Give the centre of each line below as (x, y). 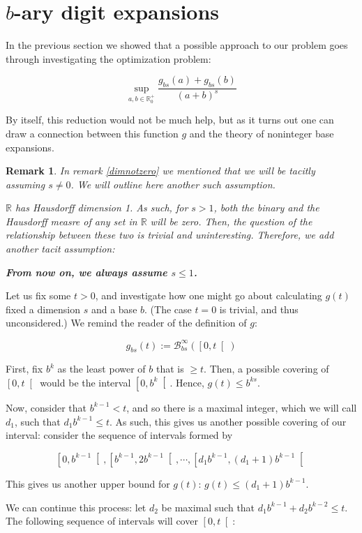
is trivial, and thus (259, 309)
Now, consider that (46, 407)
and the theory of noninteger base (262, 133)
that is (170, 369)
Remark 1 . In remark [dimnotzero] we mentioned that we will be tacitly (160, 171)
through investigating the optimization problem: (108, 58)
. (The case (168, 309)
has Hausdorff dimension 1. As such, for (101, 208)
